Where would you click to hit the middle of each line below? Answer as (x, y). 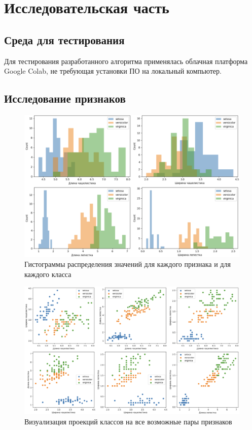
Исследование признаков (65, 98)
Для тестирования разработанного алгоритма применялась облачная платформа (126, 61)
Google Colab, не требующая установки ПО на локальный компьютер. (113, 71)
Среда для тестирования (64, 39)
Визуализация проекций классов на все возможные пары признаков (128, 421)
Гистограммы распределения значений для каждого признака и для (128, 264)
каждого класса (48, 274)
